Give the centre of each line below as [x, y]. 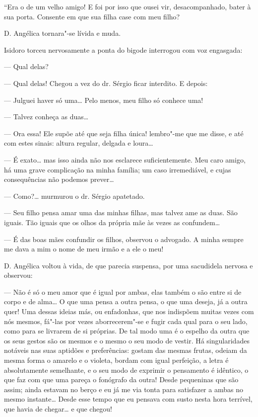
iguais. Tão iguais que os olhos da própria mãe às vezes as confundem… [112, 222]
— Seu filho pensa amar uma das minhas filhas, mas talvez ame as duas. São [121, 212]
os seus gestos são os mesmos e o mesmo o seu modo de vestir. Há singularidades [127, 340]
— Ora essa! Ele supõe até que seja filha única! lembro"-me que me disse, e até [124, 133]
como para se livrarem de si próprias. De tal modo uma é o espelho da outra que [127, 331]
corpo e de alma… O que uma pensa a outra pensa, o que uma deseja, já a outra [126, 301]
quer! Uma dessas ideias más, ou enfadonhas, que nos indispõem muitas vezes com [129, 311]
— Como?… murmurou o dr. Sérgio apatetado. [74, 196]
